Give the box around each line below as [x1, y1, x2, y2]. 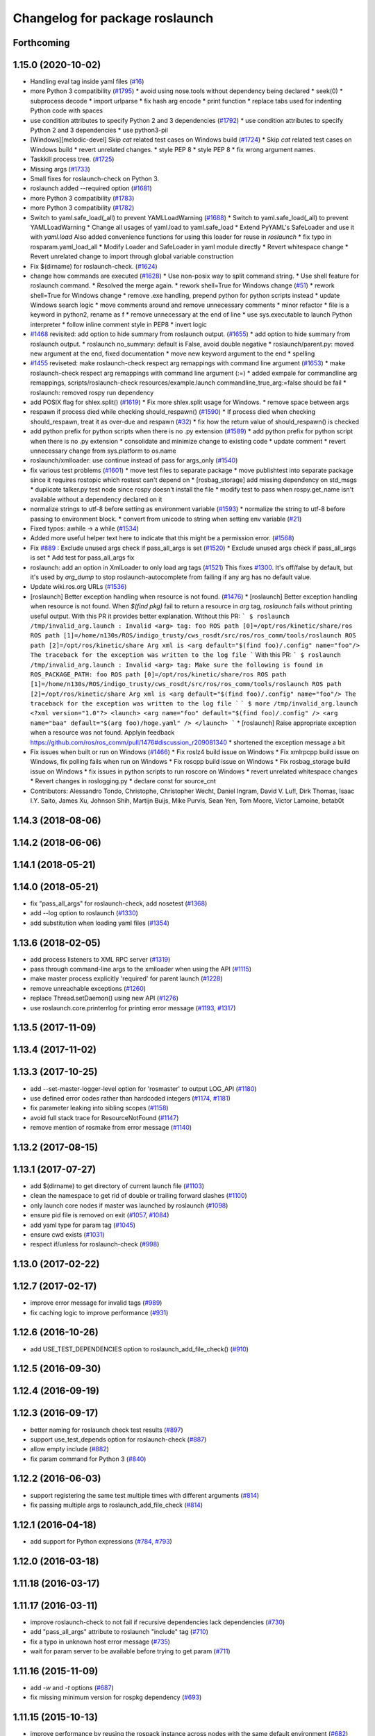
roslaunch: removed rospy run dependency [30, 388, 154, 397]
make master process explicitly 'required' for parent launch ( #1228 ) [30, 974, 223, 983]
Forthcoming [12, 37, 70, 49]
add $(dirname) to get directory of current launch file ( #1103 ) [30, 1182, 205, 1190]
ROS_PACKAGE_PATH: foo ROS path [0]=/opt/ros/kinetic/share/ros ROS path [30, 670, 287, 678]
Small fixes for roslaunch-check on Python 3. [30, 174, 160, 183]
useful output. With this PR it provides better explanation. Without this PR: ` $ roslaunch [30, 612, 290, 620]
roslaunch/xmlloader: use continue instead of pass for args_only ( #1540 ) [30, 456, 238, 465]
